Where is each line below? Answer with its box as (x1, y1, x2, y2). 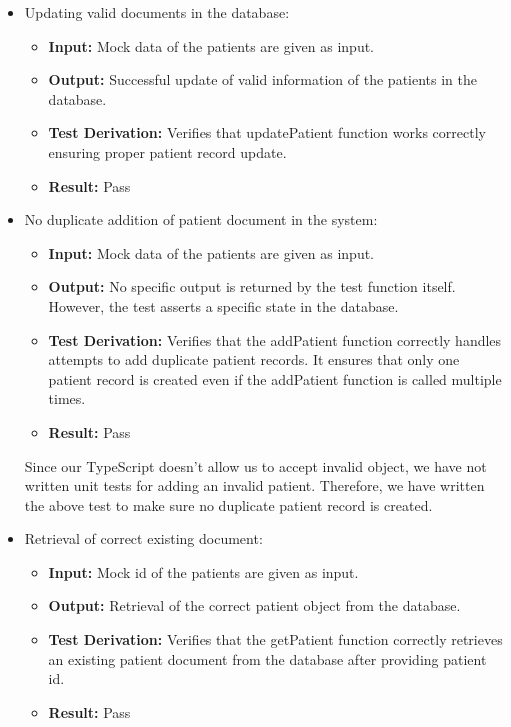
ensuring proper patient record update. (48, 141, 287, 162)
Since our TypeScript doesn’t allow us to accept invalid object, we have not (24, 455, 487, 476)
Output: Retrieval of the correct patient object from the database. (48, 595, 461, 616)
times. (48, 388, 86, 409)
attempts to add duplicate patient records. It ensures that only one (48, 349, 460, 370)
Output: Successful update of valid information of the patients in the (48, 69, 477, 90)
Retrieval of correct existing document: (24, 528, 263, 549)
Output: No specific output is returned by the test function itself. (48, 276, 456, 297)
